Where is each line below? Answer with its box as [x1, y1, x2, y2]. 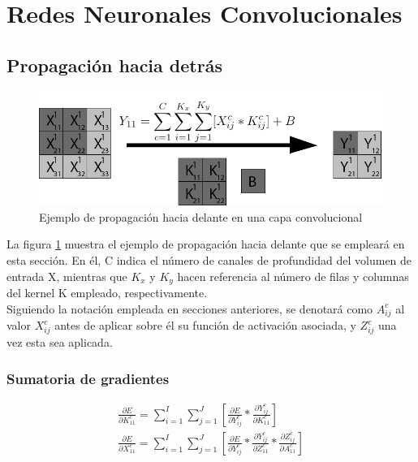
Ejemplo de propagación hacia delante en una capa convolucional [39, 208, 363, 225]
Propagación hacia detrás [6, 52, 222, 77]
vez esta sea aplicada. [6, 334, 113, 351]
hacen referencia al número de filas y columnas [177, 267, 409, 284]
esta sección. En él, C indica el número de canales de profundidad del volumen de [6, 251, 412, 268]
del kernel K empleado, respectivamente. [6, 284, 208, 300]
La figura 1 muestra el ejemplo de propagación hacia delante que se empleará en [6, 235, 405, 253]
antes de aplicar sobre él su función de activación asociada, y [54, 317, 356, 334]
